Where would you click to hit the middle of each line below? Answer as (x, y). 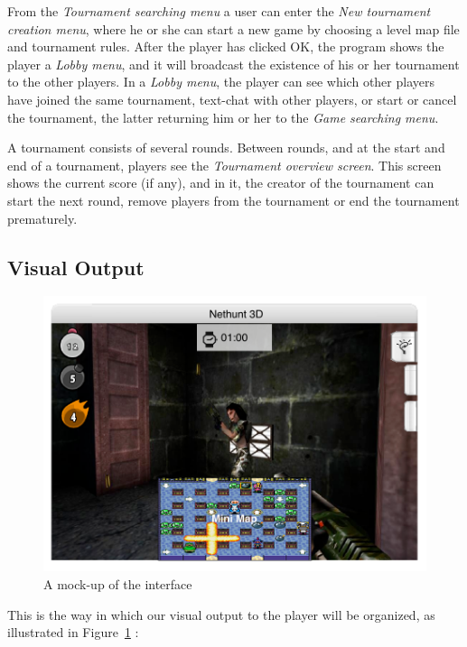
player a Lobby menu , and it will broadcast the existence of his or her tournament (233, 64)
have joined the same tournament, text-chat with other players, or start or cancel (232, 99)
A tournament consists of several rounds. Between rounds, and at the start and (226, 148)
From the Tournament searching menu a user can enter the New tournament (219, 11)
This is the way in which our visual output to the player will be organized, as (221, 614)
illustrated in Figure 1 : (73, 632)
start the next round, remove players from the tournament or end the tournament (233, 200)
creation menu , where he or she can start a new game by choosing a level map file (233, 28)
